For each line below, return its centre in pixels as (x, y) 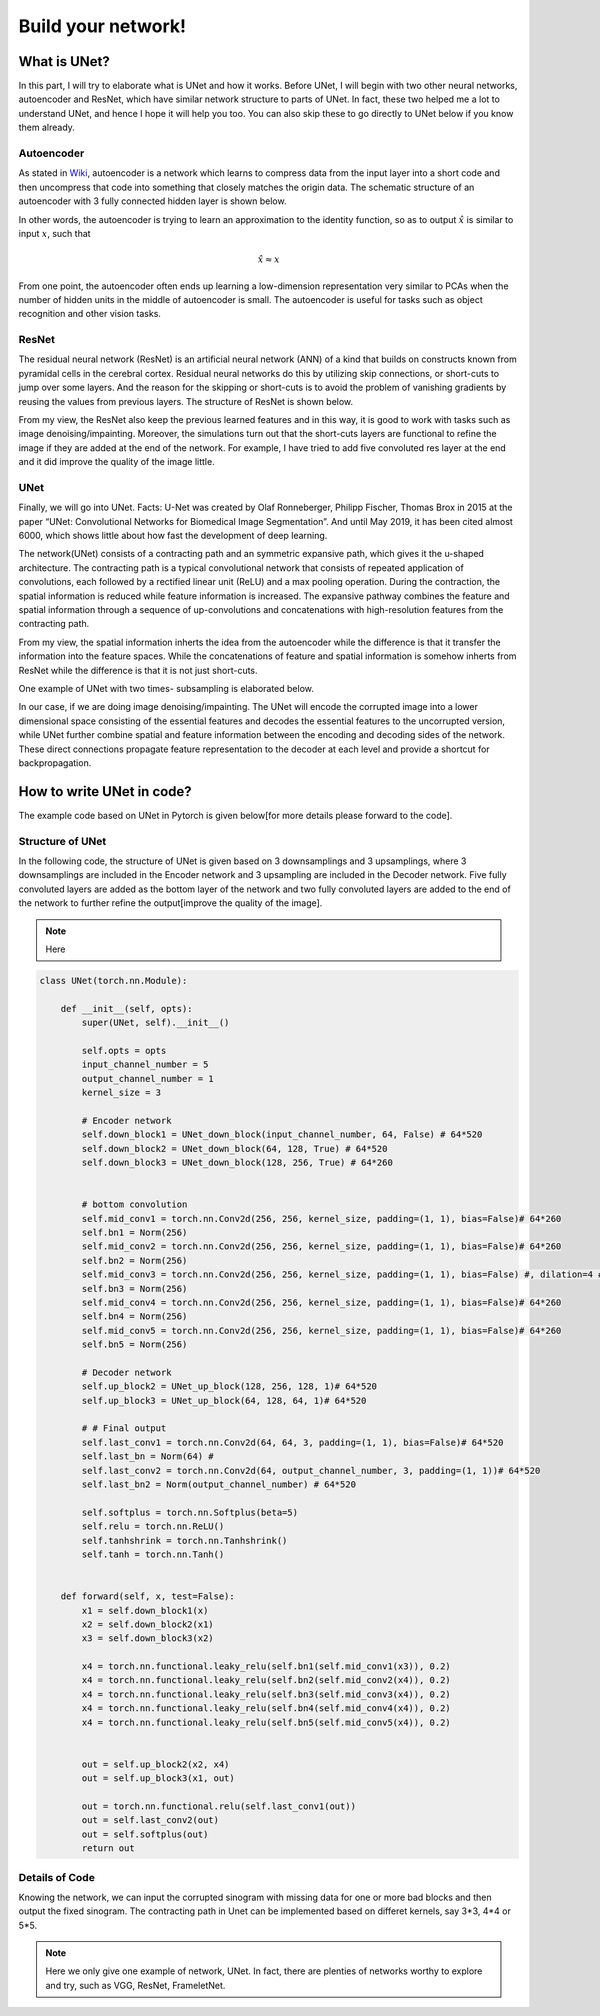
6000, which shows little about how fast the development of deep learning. (173, 536)
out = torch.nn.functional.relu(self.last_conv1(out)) (219, 1806)
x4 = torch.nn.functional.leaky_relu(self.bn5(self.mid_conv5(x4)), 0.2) (266, 1722)
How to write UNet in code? (105, 791)
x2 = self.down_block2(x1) (147, 1624)
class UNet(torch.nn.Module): (113, 980)
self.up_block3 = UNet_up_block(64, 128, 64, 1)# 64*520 (224, 1400)
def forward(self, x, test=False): (147, 1596)
